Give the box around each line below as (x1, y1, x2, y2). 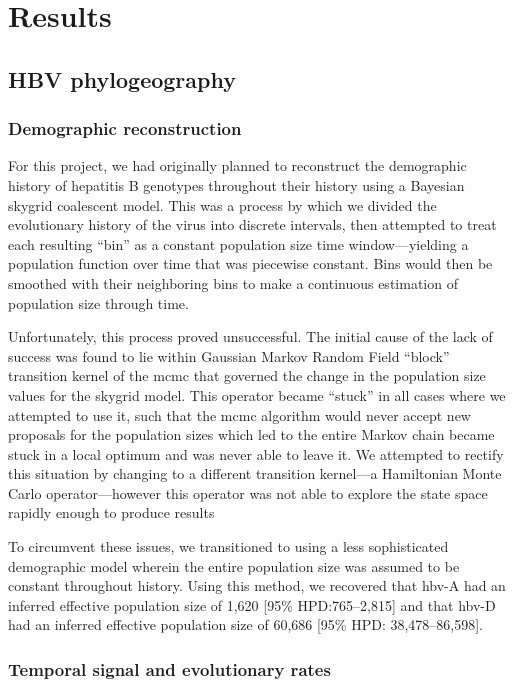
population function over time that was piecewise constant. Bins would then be (8, 253, 493, 274)
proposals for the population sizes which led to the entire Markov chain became (8, 424, 495, 445)
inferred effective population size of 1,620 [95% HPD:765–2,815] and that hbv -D (8, 594, 496, 615)
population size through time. (8, 292, 189, 313)
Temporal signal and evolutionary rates (8, 656, 331, 681)
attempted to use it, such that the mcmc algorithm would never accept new (8, 404, 471, 425)
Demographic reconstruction (8, 116, 242, 141)
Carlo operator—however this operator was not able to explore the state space (8, 482, 488, 503)
